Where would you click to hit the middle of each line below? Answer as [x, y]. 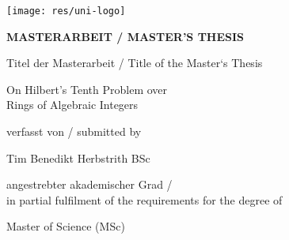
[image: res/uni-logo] [66, 11]
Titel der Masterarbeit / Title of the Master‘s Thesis [135, 63]
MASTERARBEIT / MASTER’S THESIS [125, 36]
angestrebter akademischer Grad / [89, 184]
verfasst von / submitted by [74, 131]
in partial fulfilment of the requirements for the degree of [144, 199]
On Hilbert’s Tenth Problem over [87, 89]
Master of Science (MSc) [66, 226]
